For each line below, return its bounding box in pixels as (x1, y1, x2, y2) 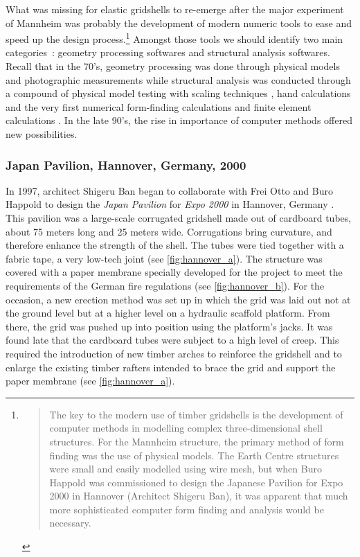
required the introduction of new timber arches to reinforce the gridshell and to (6, 346, 342, 360)
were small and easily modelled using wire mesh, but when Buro (49, 461, 322, 476)
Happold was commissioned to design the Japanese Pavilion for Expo (49, 475, 343, 489)
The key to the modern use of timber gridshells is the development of (49, 407, 343, 421)
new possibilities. (6, 127, 78, 141)
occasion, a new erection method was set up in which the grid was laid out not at (6, 292, 351, 306)
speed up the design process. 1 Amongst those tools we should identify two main (6, 30, 343, 46)
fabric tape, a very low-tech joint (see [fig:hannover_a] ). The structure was (6, 251, 323, 265)
